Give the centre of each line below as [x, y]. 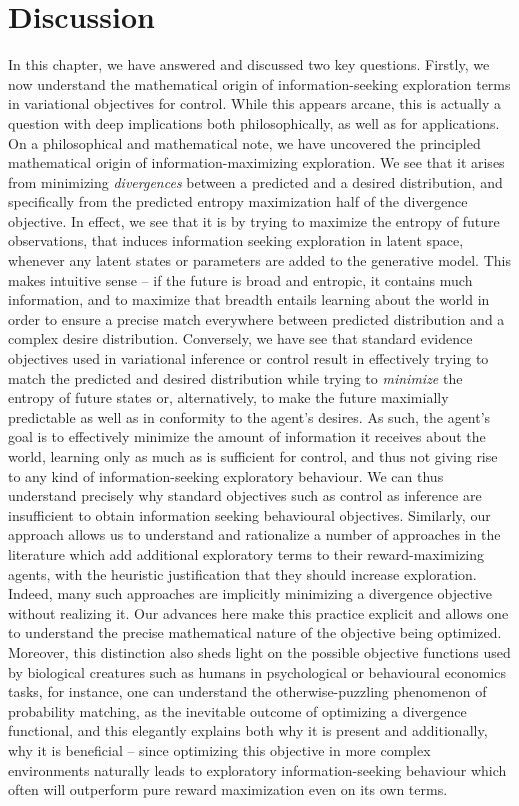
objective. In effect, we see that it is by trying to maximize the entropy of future [254, 220]
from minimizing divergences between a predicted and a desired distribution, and [255, 181]
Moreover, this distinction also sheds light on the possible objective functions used [259, 651]
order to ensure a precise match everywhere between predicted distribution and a [256, 318]
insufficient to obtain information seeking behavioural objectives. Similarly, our [249, 514]
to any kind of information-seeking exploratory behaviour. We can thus [226, 475]
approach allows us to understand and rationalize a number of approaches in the [254, 534]
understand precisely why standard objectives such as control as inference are [245, 495]
